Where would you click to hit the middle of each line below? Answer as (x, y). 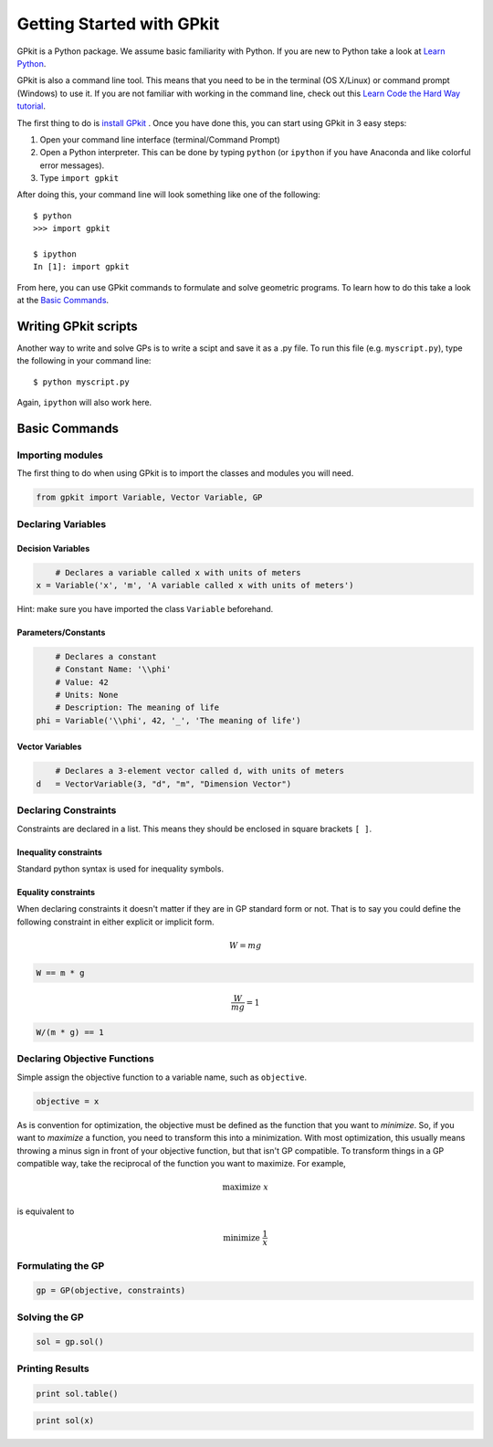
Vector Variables (49, 747)
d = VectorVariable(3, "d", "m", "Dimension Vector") (164, 784)
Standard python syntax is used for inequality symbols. (120, 869)
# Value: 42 (82, 682)
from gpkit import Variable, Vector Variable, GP (149, 497)
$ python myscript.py (81, 382)
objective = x (68, 1101)
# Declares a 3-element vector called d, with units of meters (200, 771)
